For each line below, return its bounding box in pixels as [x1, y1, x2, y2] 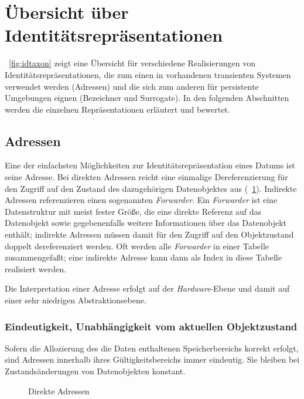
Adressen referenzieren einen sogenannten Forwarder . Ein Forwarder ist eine [5, 194, 278, 206]
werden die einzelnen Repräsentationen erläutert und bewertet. [5, 103, 230, 115]
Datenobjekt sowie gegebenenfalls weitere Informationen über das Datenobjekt [5, 217, 287, 229]
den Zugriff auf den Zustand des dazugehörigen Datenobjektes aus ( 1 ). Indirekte [5, 182, 297, 194]
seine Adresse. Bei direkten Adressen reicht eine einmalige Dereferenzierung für [5, 171, 288, 183]
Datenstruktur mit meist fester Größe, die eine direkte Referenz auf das [5, 205, 262, 217]
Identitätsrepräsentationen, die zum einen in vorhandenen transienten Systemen [5, 68, 291, 80]
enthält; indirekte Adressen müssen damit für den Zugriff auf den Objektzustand [5, 228, 294, 241]
